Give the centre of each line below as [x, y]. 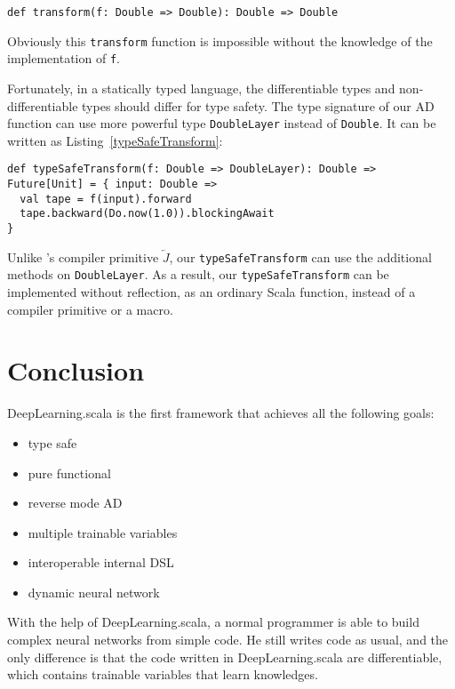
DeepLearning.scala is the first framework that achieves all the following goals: [221, 413]
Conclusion [76, 370]
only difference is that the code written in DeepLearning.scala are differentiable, [225, 657]
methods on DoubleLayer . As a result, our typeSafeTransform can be [198, 274]
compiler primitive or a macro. [90, 309]
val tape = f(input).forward [106, 199]
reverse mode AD [75, 503]
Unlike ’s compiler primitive [83, 256]
